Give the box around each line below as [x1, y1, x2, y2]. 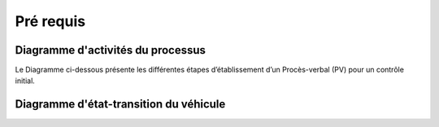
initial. [15, 76, 36, 85]
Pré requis [15, 12, 85, 30]
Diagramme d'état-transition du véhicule [15, 98, 226, 112]
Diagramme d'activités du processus [15, 43, 206, 57]
